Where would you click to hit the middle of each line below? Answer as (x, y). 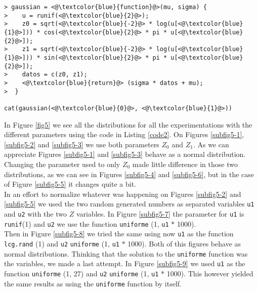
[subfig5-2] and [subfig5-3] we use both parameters (82, 144)
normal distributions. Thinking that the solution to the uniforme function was (126, 253)
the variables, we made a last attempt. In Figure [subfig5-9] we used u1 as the (125, 263)
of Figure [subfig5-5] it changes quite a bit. (70, 184)
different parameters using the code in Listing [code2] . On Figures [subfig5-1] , (124, 134)
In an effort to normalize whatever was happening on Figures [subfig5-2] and (123, 194)
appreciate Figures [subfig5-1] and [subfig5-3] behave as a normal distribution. (125, 154)
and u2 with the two (35, 213)
